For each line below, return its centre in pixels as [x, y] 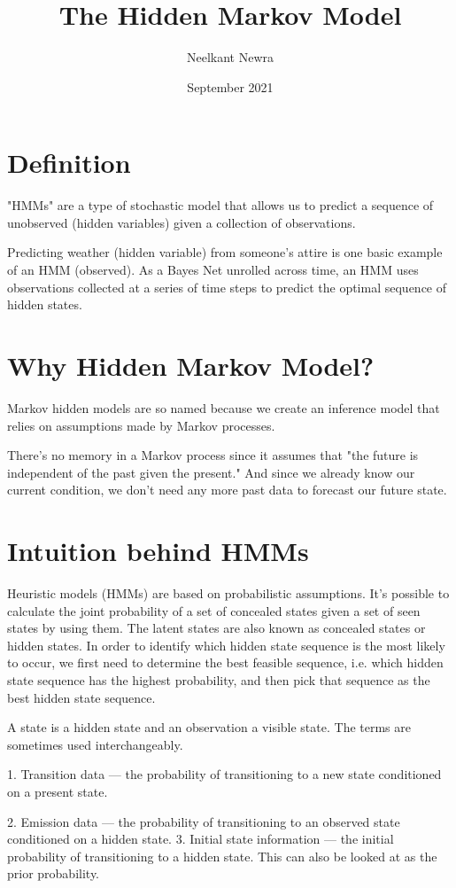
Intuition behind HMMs [158, 551]
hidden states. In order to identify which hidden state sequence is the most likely [226, 645]
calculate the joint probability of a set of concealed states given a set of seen [214, 610]
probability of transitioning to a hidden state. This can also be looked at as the [222, 856]
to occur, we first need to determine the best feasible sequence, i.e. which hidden [225, 662]
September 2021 [230, 86]
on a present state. [58, 791]
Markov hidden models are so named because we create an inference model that [224, 407]
